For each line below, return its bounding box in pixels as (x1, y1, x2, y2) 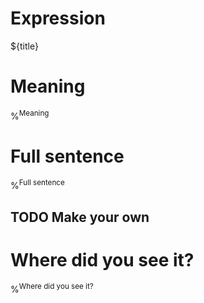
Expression (10, 7, 106, 30)
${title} (10, 40, 39, 52)
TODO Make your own (10, 208, 150, 226)
